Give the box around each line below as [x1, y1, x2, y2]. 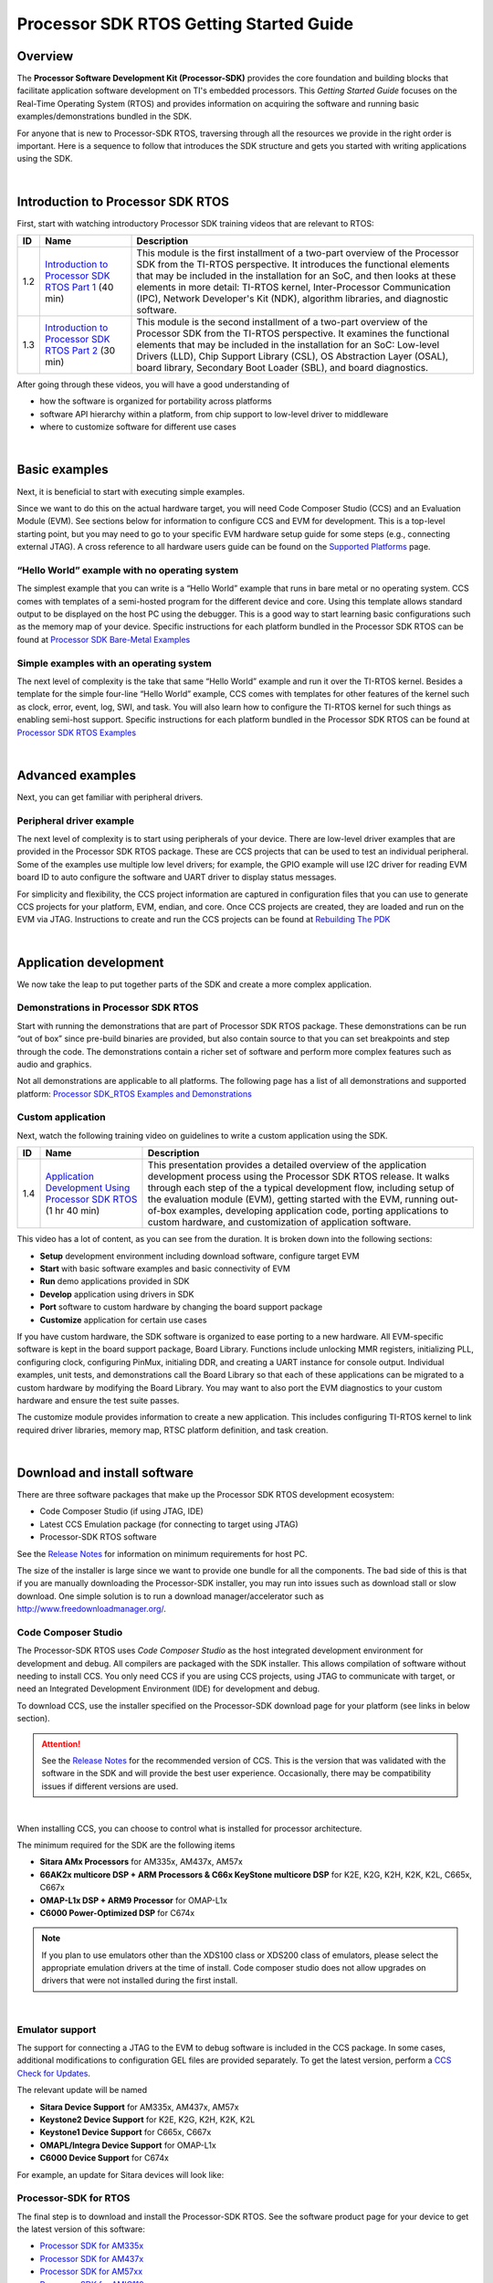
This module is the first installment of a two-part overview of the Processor [136, 247, 460, 259]
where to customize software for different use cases [39, 421, 236, 433]
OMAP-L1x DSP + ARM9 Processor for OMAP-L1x [39, 1895, 228, 1906]
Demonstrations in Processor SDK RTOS [16, 1001, 199, 1014]
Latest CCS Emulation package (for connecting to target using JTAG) [39, 1519, 299, 1530]
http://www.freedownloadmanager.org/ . [16, 1604, 166, 1615]
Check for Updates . [16, 2067, 91, 2078]
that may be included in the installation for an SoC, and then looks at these [136, 269, 456, 282]
